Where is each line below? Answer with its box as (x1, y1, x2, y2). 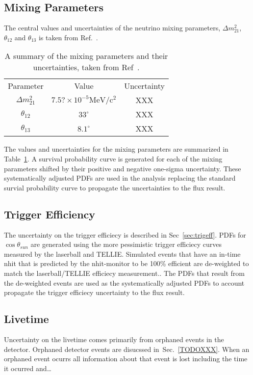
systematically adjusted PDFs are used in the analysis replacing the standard (4, 173, 236, 183)
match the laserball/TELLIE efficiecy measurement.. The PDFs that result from (4, 268, 245, 278)
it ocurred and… (4, 363, 51, 373)
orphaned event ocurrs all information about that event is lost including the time (4, 353, 248, 364)
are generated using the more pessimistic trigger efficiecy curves (30, 239, 222, 249)
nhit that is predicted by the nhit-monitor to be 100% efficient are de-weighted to (4, 258, 249, 268)
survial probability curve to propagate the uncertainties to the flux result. (4, 182, 226, 192)
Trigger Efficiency (4, 206, 96, 221)
